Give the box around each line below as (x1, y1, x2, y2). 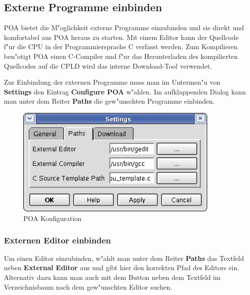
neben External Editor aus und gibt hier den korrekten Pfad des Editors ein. (4, 262, 239, 273)
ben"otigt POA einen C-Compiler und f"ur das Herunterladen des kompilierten (4, 51, 238, 61)
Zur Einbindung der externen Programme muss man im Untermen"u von (4, 77, 221, 87)
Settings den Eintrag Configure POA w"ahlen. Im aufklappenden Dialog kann (4, 86, 246, 96)
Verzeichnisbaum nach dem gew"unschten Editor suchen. (4, 281, 173, 292)
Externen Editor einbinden (4, 234, 111, 246)
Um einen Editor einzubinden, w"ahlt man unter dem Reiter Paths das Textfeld (4, 253, 244, 263)
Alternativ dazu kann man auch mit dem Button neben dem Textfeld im (4, 272, 221, 282)
